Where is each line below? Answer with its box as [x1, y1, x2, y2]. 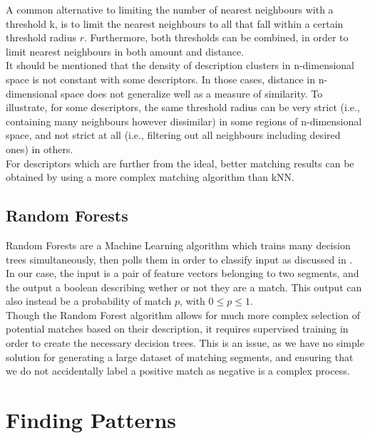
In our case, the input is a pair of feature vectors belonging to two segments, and [6, 266, 359, 281]
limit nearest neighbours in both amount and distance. [6, 43, 245, 58]
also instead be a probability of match [6, 293, 172, 308]
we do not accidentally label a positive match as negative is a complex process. [6, 363, 350, 378]
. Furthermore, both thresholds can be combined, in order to [84, 30, 349, 45]
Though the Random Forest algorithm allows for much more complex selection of [6, 307, 360, 322]
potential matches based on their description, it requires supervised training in [6, 321, 349, 336]
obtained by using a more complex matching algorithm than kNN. [6, 170, 295, 184]
